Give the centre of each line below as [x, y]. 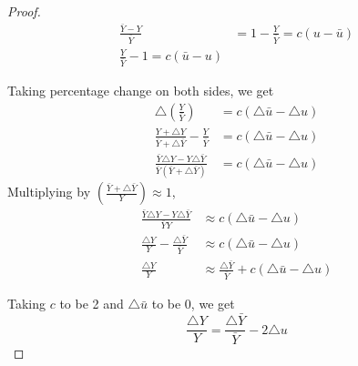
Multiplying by [49, 192]
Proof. [24, 11]
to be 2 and [92, 304]
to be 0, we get [193, 304]
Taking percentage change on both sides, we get [141, 90]
